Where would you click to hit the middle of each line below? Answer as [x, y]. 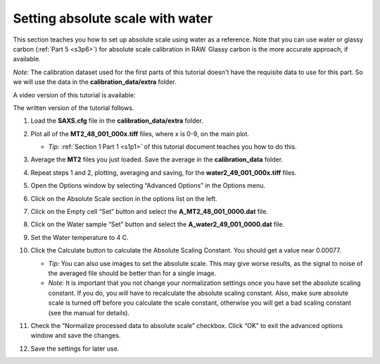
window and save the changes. [76, 336]
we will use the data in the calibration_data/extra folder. [95, 82]
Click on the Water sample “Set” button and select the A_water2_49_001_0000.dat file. [158, 224]
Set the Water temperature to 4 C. [80, 237]
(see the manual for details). [89, 313]
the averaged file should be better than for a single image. [132, 273]
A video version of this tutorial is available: [74, 95]
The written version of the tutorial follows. [74, 108]
